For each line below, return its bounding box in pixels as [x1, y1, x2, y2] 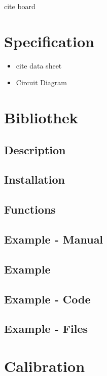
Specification [4, 30, 94, 51]
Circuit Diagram [16, 77, 67, 88]
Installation [4, 172, 65, 187]
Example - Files [4, 321, 88, 336]
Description [4, 142, 66, 157]
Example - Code [4, 291, 91, 306]
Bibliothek [4, 107, 78, 128]
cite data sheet [16, 60, 62, 71]
